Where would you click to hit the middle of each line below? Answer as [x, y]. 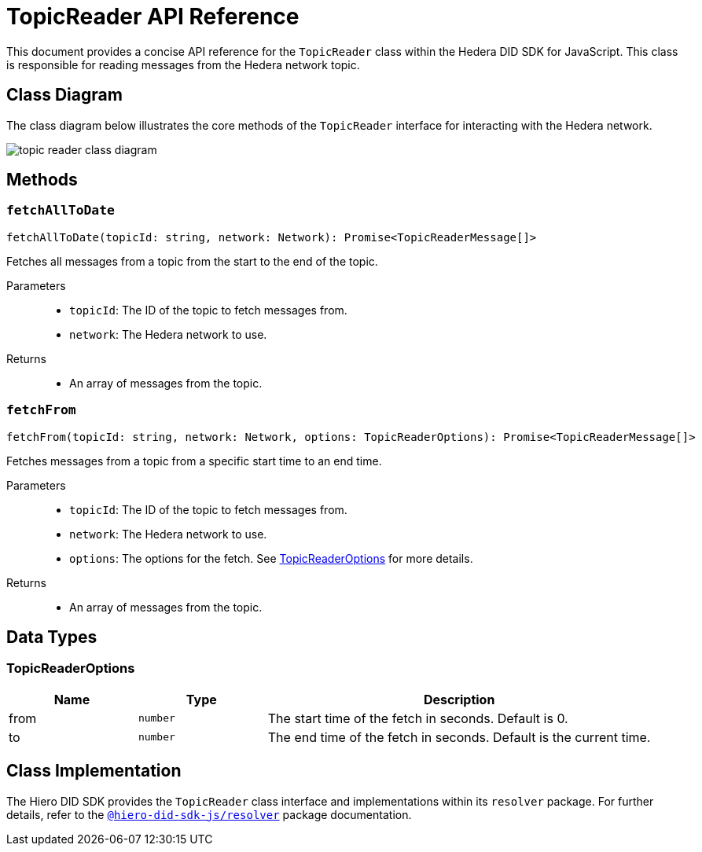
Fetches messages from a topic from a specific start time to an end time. [194, 461]
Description [459, 699]
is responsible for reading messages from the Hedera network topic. [183, 64]
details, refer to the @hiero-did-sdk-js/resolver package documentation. [209, 814]
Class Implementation [94, 771]
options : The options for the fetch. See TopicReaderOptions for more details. [271, 558]
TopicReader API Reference [153, 17]
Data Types [52, 637]
